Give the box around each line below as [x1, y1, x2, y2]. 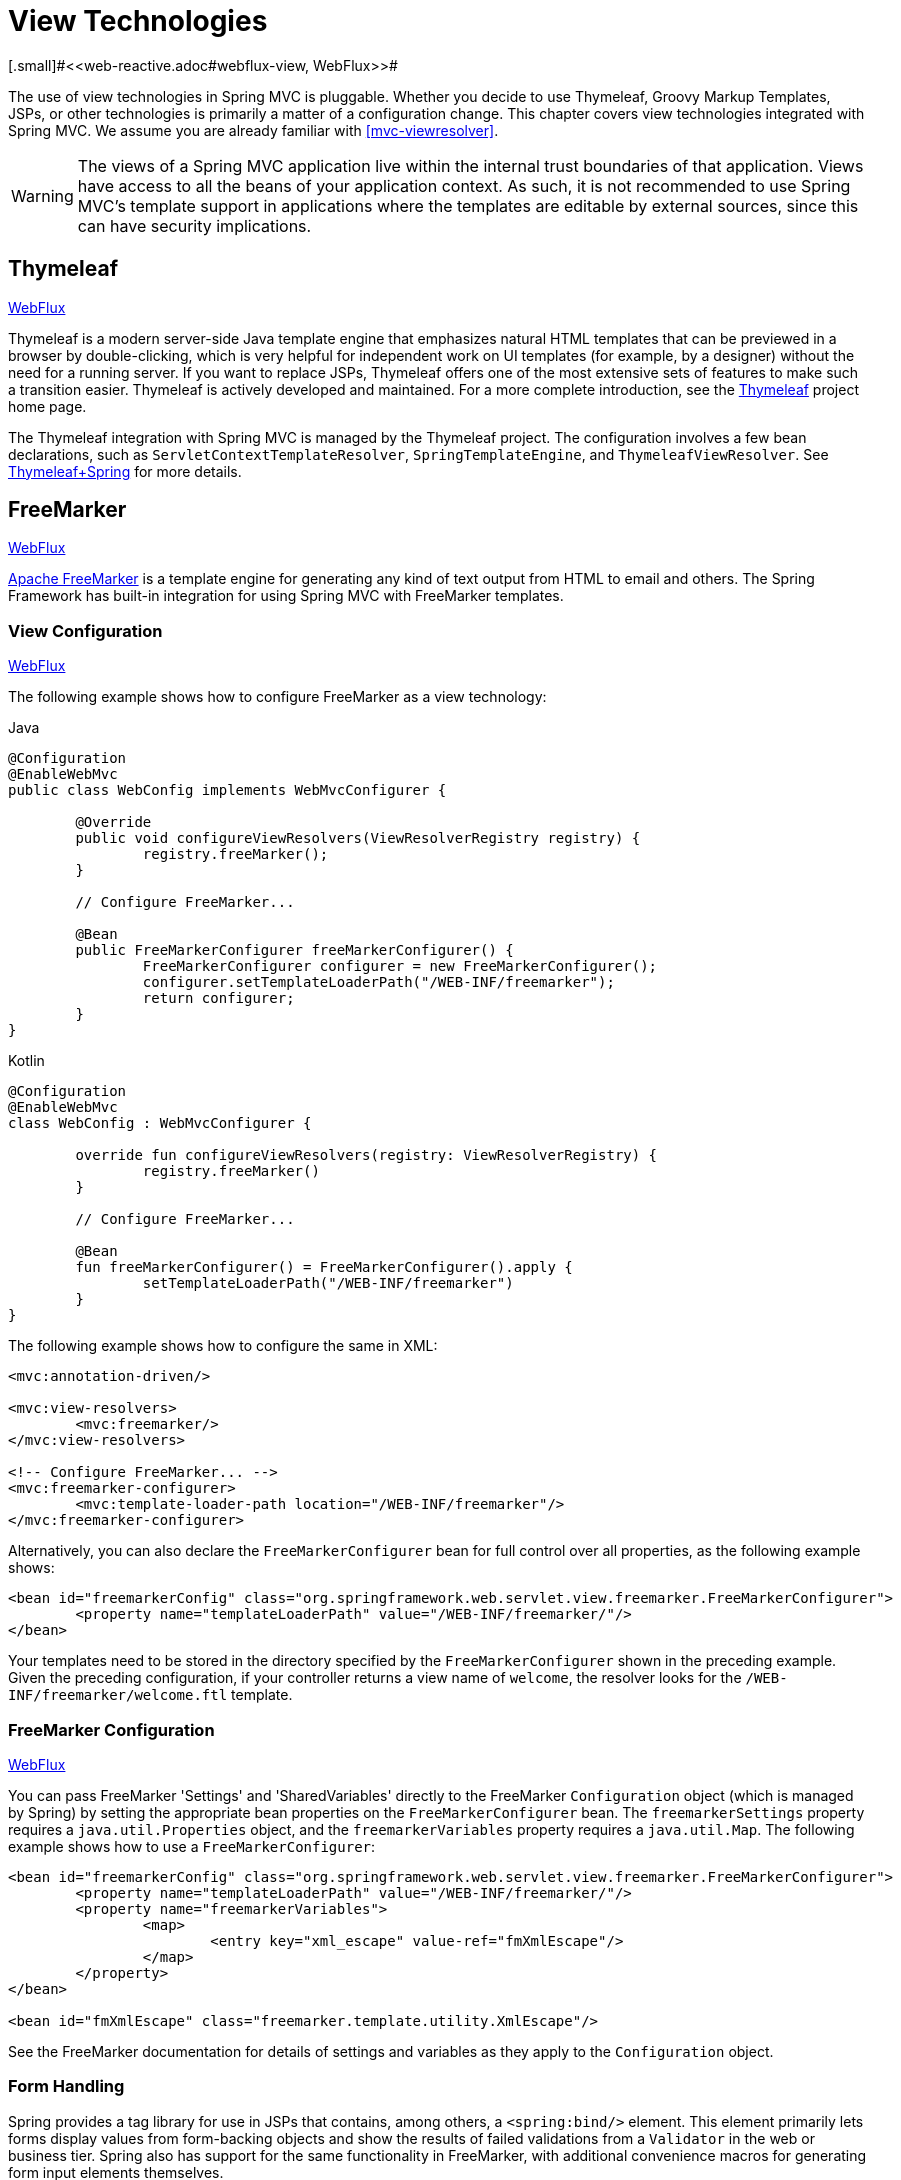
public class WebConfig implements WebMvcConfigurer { [8, 782, 447, 799]
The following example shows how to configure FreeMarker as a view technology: [8, 688, 547, 706]
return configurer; [142, 990, 295, 1007]
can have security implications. [77, 215, 312, 236]
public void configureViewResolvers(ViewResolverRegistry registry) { [75, 830, 641, 847]
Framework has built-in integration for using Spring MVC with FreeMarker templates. [8, 587, 564, 605]
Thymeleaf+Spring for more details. [8, 462, 242, 480]
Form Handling [8, 2076, 125, 2097]
